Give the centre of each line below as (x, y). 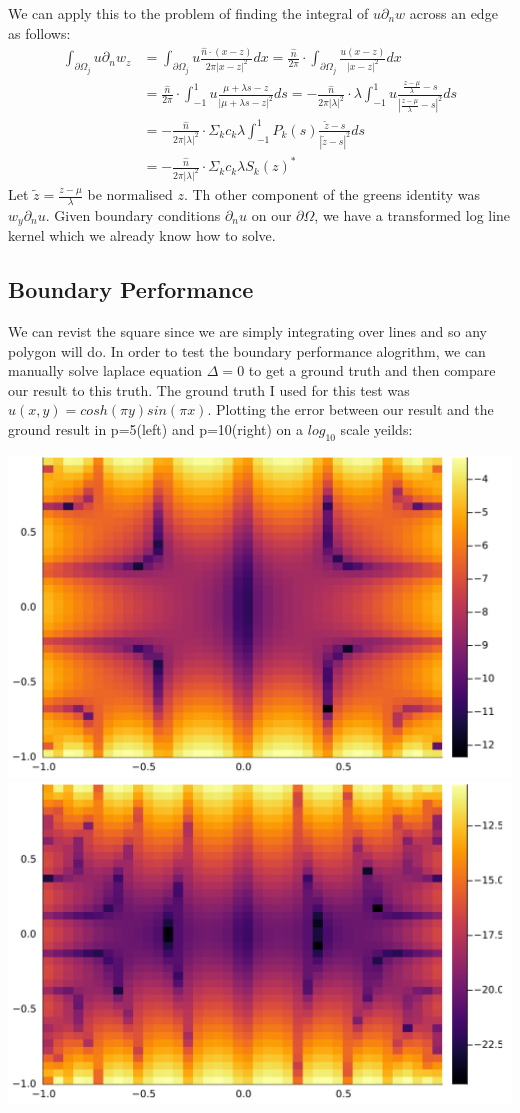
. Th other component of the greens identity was (332, 194)
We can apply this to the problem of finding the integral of (188, 13)
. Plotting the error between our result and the (350, 409)
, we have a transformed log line (412, 214)
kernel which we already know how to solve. (142, 235)
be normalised (130, 194)
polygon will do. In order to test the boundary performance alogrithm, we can (247, 350)
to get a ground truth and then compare (372, 370)
